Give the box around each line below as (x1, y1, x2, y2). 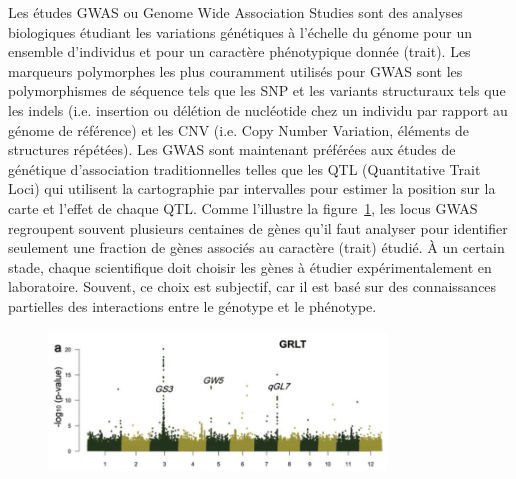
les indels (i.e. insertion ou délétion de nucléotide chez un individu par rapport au (8, 99, 508, 120)
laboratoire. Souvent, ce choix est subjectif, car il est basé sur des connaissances (8, 276, 497, 297)
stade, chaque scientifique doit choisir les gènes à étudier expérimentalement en (8, 256, 492, 277)
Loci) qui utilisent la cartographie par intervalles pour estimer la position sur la (8, 178, 496, 199)
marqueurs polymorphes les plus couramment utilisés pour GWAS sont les (8, 60, 463, 81)
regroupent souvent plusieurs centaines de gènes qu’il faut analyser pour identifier (8, 217, 508, 238)
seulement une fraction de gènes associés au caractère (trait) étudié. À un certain (8, 237, 505, 258)
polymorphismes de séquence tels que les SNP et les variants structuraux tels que (8, 80, 506, 101)
